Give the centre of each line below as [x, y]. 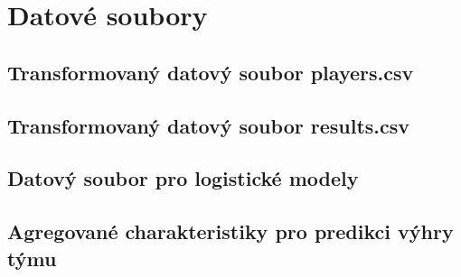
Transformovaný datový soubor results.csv [209, 125]
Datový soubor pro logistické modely [183, 178]
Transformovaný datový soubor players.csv [211, 72]
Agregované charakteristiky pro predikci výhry [230, 231]
